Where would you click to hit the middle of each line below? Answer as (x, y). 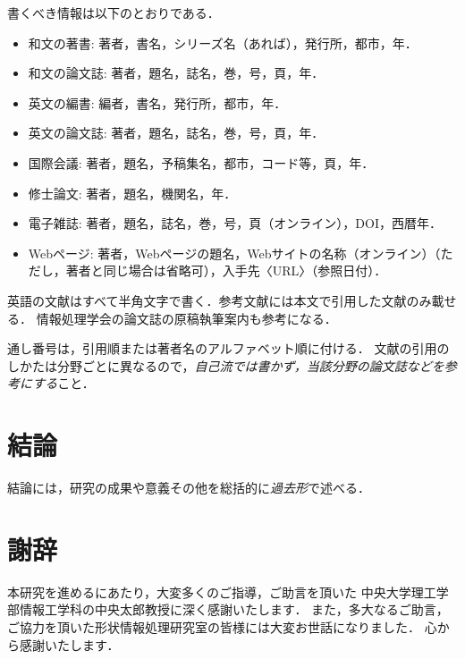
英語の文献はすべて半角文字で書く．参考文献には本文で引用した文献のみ (220, 300)
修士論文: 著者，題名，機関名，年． (132, 193)
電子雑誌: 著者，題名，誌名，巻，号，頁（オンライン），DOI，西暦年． (235, 223)
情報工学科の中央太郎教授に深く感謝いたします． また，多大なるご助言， (234, 609)
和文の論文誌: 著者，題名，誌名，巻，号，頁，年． (176, 73)
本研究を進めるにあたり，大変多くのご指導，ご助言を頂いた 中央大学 (209, 591)
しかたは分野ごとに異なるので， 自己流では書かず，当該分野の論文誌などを (226, 365)
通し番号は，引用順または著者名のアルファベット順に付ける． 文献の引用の (228, 348)
